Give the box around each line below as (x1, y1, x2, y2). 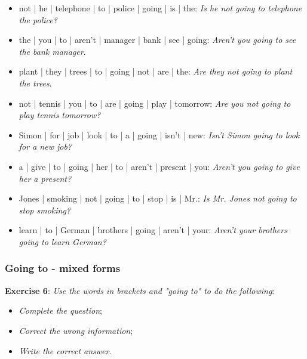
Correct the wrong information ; (19, 324, 133, 336)
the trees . (19, 76, 52, 89)
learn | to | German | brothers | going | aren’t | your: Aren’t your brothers (19, 224, 287, 236)
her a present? (19, 172, 72, 184)
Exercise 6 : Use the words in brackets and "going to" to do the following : (5, 284, 275, 296)
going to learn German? (19, 235, 106, 247)
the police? (19, 13, 57, 26)
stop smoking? (19, 203, 71, 216)
